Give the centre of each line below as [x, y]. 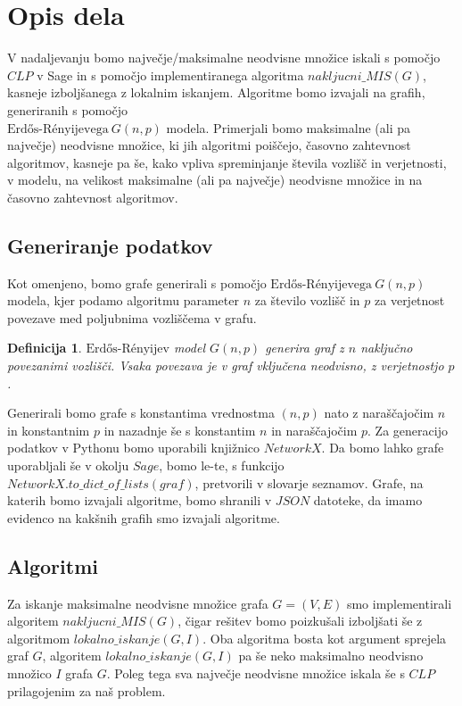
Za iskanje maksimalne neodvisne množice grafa [138, 603]
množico [29, 673]
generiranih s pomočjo [68, 109]
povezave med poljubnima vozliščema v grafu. [132, 317]
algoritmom [39, 638]
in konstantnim [49, 430]
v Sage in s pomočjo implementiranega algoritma [170, 75]
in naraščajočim [314, 430]
